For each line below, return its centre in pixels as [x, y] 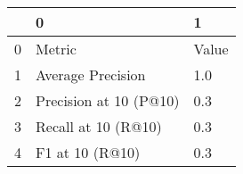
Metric [56, 49]
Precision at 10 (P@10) [108, 100]
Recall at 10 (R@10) [99, 126]
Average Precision [91, 75]
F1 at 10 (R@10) [88, 152]
